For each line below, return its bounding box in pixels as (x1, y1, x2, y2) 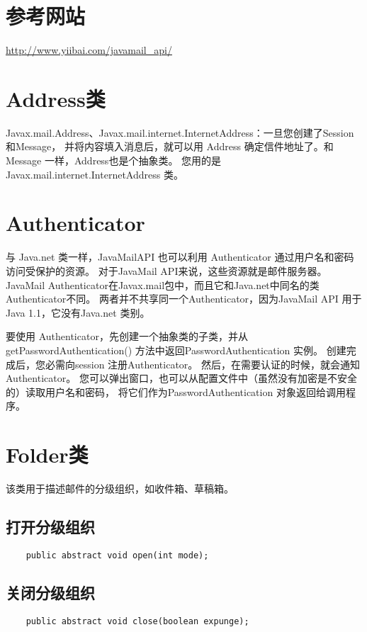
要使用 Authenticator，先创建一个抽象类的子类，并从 (6, 329, 248, 344)
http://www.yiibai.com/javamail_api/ (6, 43, 172, 57)
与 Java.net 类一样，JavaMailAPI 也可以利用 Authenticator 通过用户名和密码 (6, 249, 354, 264)
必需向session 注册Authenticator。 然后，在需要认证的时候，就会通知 (45, 356, 360, 371)
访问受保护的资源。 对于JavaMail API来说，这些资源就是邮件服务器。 (6, 263, 327, 278)
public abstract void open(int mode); (26, 550, 209, 560)
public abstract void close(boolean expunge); (26, 616, 249, 626)
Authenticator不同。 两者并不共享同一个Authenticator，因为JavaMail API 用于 (6, 291, 362, 306)
